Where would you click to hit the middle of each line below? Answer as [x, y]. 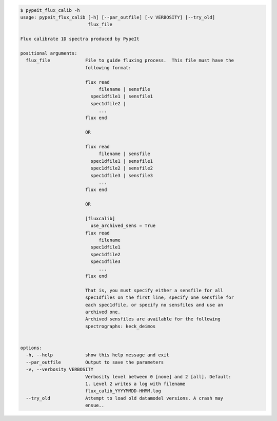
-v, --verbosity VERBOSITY [60, 369]
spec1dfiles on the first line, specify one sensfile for [160, 298]
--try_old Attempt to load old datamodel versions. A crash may [124, 398]
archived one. [103, 312]
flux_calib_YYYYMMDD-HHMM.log [123, 391]
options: [31, 348]
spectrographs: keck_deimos [120, 326]
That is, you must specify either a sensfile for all [154, 290]
